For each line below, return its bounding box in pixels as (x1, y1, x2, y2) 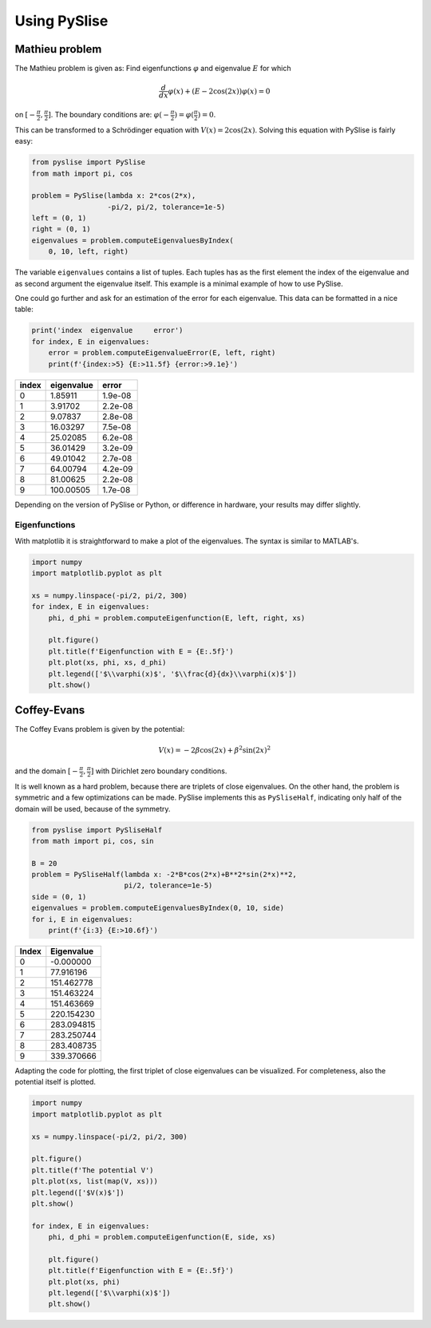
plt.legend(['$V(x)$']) (31, 1188, 125, 1197)
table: (14, 304, 34, 314)
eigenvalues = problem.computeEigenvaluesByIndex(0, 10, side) (31, 903, 285, 913)
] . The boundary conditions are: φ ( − (48, 110, 169, 120)
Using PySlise (14, 12, 109, 30)
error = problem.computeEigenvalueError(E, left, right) (48, 348, 276, 358)
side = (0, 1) (31, 892, 87, 901)
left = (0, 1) (31, 214, 87, 223)
